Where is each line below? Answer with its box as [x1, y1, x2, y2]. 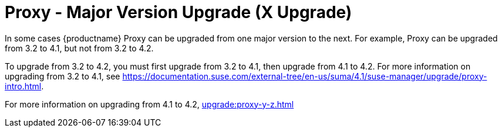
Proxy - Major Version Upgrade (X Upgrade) [5, 2, 352, 22]
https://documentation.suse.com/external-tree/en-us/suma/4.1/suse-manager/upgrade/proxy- [122, 71, 487, 81]
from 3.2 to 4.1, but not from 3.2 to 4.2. [5, 43, 154, 53]
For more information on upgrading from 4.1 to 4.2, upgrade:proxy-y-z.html [5, 99, 294, 109]
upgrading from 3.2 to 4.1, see [5, 71, 120, 81]
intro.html [5, 81, 42, 91]
